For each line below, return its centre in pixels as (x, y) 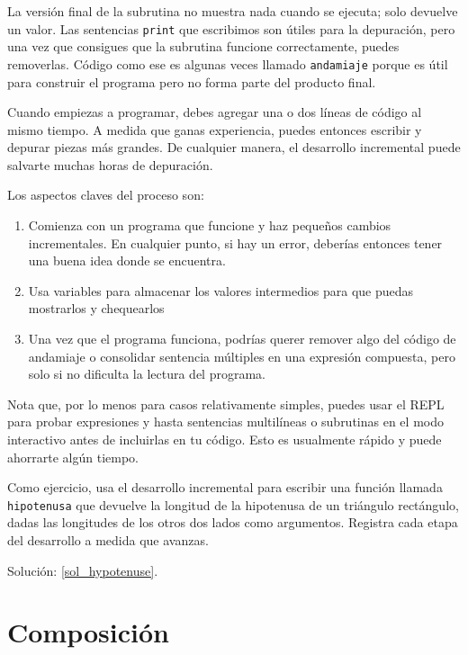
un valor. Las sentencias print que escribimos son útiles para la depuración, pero (231, 28)
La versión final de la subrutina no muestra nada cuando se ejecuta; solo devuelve (233, 11)
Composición (88, 632)
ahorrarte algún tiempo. (73, 457)
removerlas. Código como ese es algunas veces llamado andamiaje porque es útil (228, 63)
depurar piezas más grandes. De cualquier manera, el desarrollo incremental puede (234, 147)
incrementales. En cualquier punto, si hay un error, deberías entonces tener (235, 242)
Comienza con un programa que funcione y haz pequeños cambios (210, 225)
